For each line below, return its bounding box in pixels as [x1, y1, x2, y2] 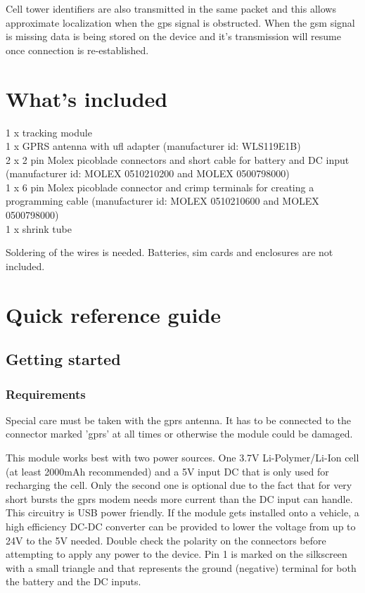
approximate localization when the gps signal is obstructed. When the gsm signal [6, 15, 355, 30]
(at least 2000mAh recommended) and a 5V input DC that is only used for [6, 464, 329, 478]
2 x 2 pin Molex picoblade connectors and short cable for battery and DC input [6, 152, 350, 167]
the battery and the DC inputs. [6, 574, 141, 589]
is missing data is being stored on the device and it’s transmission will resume [6, 29, 341, 44]
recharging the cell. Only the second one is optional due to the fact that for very [6, 478, 352, 492]
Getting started [6, 348, 121, 370]
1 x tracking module [6, 125, 92, 139]
